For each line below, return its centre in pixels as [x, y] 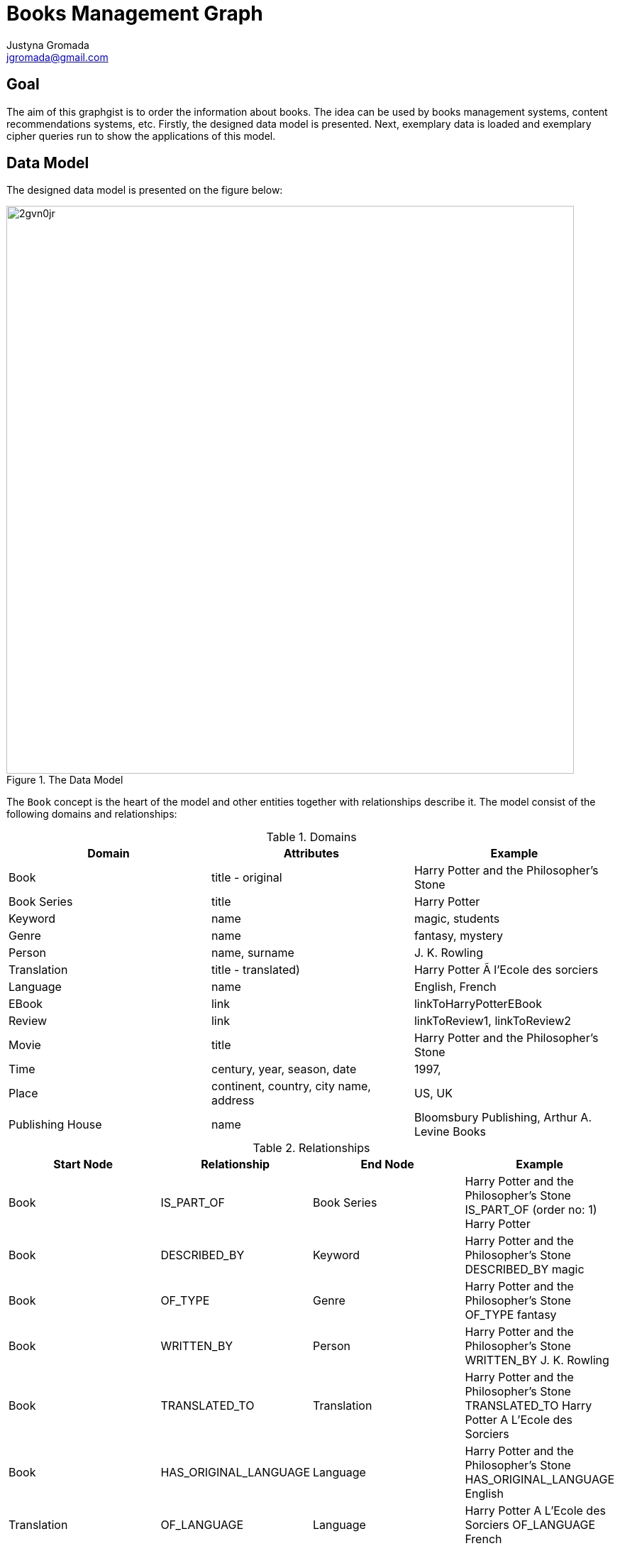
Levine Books [450, 1132]
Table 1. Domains [311, 837]
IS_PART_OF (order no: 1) [531, 1210]
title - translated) [255, 970]
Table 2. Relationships [311, 1148]
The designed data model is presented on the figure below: [145, 190]
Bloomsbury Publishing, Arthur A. [503, 1118]
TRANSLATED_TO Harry [528, 1406]
